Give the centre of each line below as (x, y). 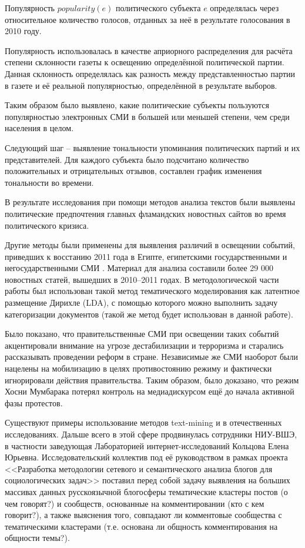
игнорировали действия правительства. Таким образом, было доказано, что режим (152, 380)
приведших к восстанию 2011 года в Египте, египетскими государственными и (146, 256)
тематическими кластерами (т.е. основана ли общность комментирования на (141, 526)
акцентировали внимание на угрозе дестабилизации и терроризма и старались (144, 345)
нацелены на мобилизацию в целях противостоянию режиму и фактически (138, 368)
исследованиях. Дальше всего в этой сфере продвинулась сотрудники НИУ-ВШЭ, (151, 434)
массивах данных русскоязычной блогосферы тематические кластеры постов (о (146, 491)
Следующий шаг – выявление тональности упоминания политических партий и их (152, 147)
